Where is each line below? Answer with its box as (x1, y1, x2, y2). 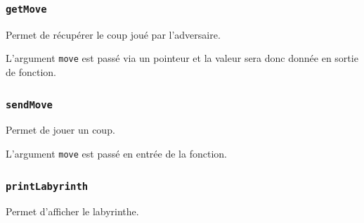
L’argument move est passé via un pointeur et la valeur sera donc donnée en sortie (6, 51, 358, 65)
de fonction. (6, 65, 56, 79)
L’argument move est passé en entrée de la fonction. (6, 146, 227, 160)
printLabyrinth (6, 180, 89, 192)
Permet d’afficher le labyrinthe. (6, 204, 139, 219)
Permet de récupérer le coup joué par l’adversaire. (6, 27, 221, 42)
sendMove (6, 98, 53, 110)
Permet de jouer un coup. (6, 122, 115, 137)
